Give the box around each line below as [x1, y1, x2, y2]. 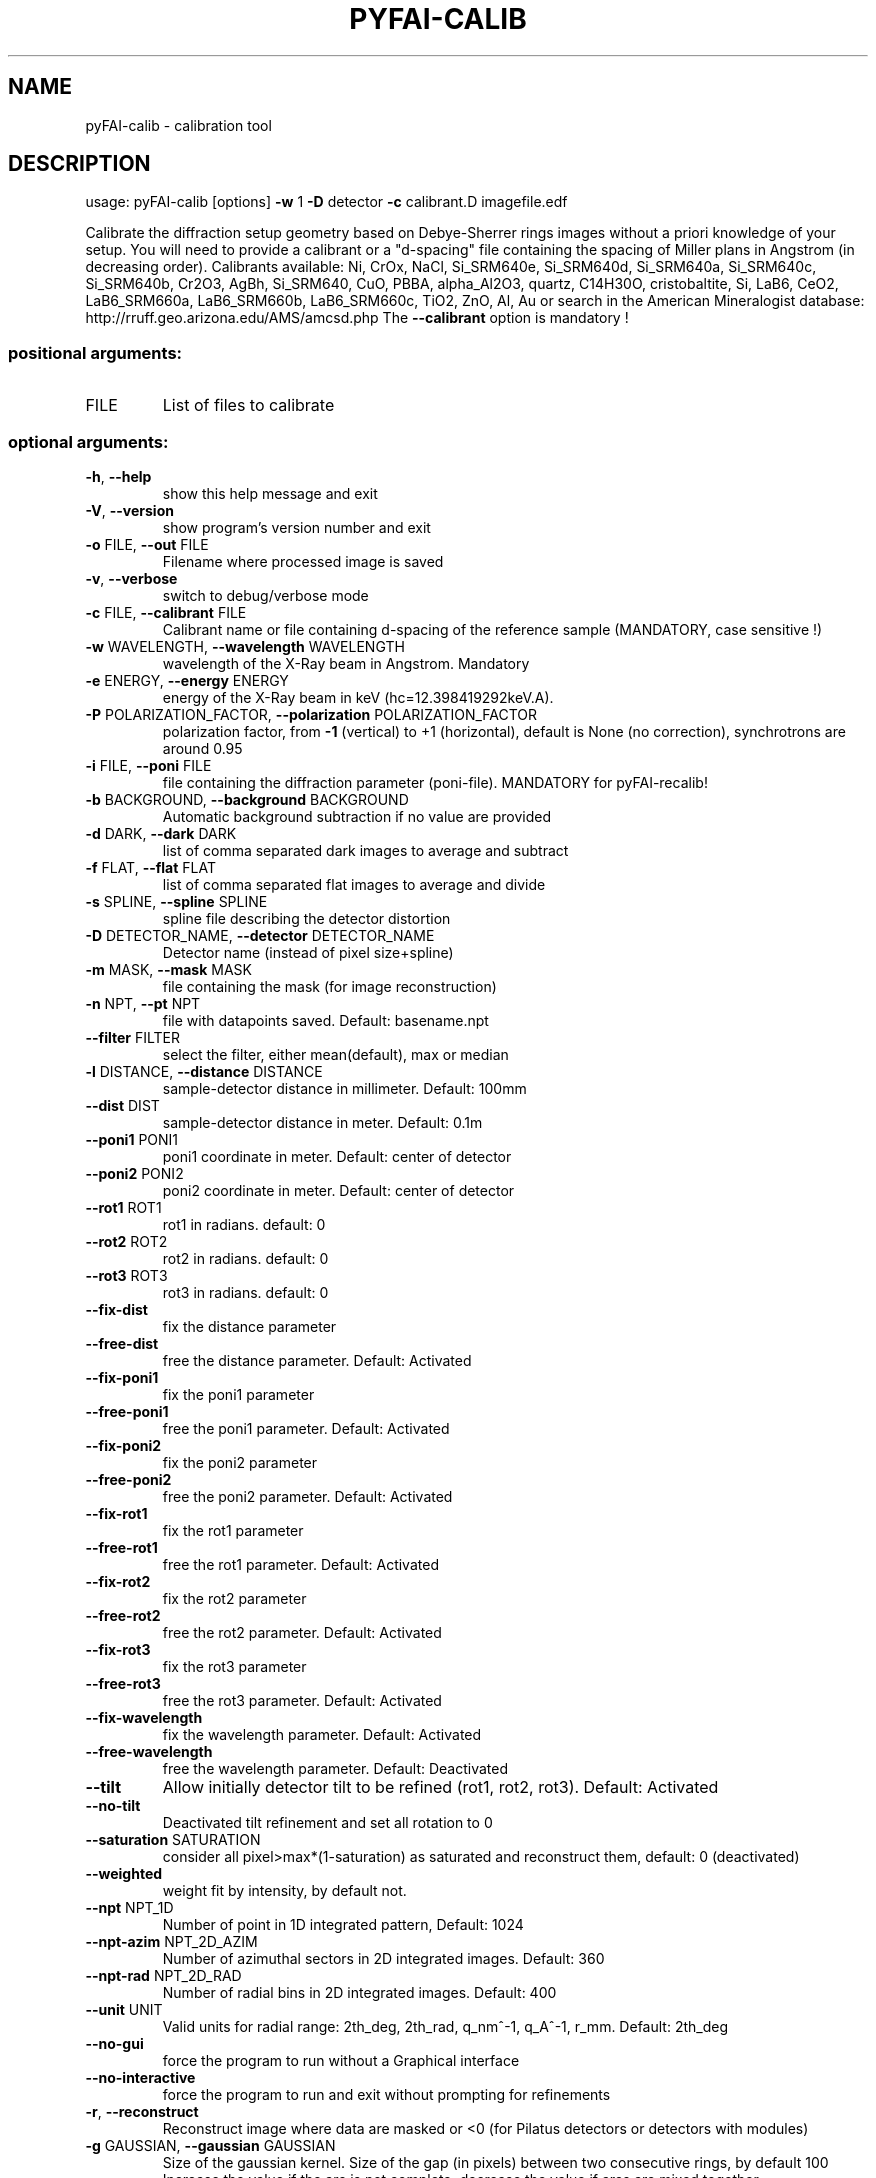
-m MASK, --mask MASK [85, 960, 252, 978]
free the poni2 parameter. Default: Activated [162, 1487, 453, 1505]
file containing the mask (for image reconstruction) [162, 977, 497, 995]
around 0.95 [162, 739, 243, 757]
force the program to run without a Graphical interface [162, 2051, 520, 2069]
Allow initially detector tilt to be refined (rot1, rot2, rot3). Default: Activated [162, 1776, 719, 1797]
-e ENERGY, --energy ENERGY [85, 671, 289, 689]
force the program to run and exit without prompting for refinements [162, 2085, 611, 2103]
